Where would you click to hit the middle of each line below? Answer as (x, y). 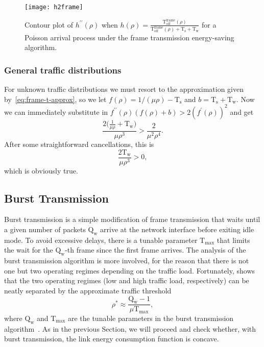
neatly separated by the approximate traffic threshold (88, 291)
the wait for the (29, 250)
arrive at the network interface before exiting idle (177, 229)
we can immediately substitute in (56, 111)
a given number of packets (45, 229)
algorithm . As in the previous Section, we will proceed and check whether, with (130, 328)
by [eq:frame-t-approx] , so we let (55, 99)
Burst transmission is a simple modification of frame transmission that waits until (132, 219)
